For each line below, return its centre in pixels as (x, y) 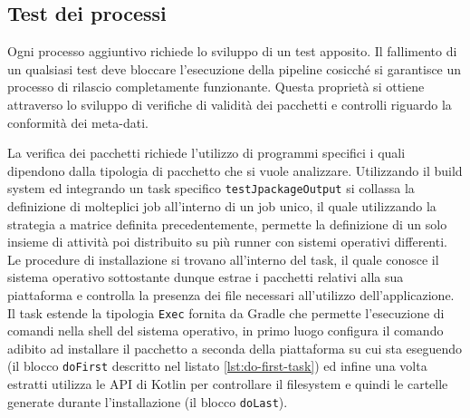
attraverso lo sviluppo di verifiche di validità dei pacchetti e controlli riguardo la (230, 104)
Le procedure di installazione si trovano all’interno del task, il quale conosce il (223, 259)
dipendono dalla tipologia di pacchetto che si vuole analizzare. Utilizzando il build (235, 170)
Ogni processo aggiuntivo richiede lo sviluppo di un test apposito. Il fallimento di (232, 51)
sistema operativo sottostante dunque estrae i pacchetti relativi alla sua (206, 277)
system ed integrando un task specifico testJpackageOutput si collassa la (211, 188)
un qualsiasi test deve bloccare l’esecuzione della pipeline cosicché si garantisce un (235, 68)
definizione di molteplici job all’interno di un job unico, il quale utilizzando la (222, 206)
